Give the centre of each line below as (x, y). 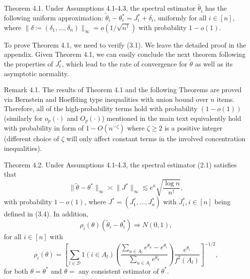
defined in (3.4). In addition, (46, 214)
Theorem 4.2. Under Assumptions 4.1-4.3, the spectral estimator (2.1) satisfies (120, 164)
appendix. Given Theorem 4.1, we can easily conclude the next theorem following (125, 54)
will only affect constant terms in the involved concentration (156, 139)
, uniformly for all (180, 18)
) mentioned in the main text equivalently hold (171, 118)
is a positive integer (193, 128)
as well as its (214, 64)
